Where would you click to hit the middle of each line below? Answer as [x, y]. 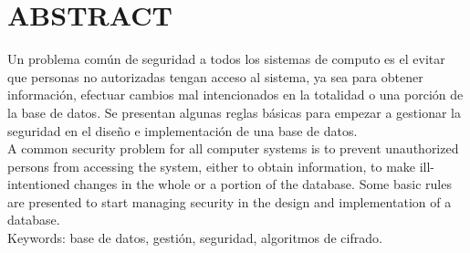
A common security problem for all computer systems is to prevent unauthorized [233, 148]
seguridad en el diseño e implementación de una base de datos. [183, 130]
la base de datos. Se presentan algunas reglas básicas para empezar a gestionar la [234, 112]
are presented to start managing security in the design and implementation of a [230, 201]
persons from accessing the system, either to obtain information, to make [212, 166]
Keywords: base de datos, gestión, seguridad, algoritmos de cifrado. [195, 238]
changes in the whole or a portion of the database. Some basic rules [263, 184]
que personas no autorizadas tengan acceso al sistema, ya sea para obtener [215, 76]
